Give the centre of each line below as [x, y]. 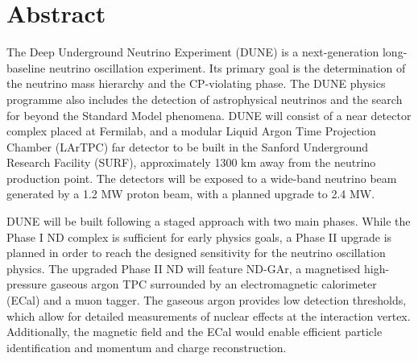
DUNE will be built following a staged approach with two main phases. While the [209, 221]
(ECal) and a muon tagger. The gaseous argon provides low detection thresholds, [207, 300]
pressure [27, 284]
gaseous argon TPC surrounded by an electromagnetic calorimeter [213, 284]
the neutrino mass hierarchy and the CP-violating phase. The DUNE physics [196, 83]
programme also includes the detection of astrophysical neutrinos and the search [205, 99]
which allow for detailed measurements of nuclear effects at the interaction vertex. [209, 315]
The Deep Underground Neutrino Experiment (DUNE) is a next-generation [193, 52]
